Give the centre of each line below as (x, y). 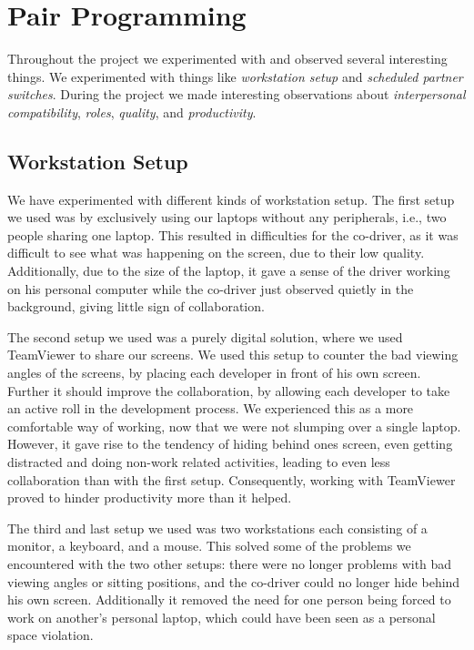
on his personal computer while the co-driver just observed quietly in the (211, 288)
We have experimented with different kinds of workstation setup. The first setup (231, 199)
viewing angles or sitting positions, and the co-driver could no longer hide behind (234, 581)
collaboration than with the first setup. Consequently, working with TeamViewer (232, 479)
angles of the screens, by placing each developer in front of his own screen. (214, 373)
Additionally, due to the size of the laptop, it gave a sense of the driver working (229, 271)
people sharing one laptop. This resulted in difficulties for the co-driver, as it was (233, 234)
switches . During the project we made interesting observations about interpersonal (237, 94)
